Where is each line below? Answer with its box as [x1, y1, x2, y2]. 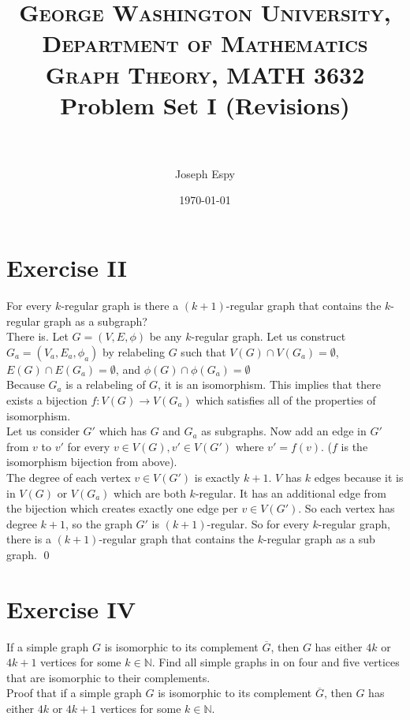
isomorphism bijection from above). [6, 453, 177, 470]
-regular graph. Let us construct [191, 328, 346, 345]
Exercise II [6, 252, 127, 284]
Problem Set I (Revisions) [60, 88, 350, 121]
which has [99, 423, 147, 439]
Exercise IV [6, 592, 136, 625]
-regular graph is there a [61, 297, 179, 313]
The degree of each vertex [6, 468, 131, 485]
